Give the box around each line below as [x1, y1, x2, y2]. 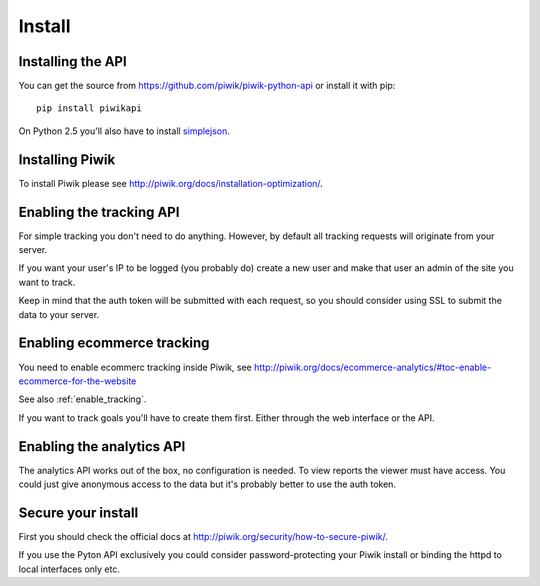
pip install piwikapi [36, 103, 142, 114]
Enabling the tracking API [18, 203, 180, 220]
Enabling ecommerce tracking [18, 335, 210, 352]
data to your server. [18, 308, 100, 320]
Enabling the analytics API [18, 438, 186, 455]
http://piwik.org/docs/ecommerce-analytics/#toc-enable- [253, 361, 492, 373]
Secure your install [18, 504, 139, 521]
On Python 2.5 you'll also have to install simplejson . [18, 125, 230, 137]
